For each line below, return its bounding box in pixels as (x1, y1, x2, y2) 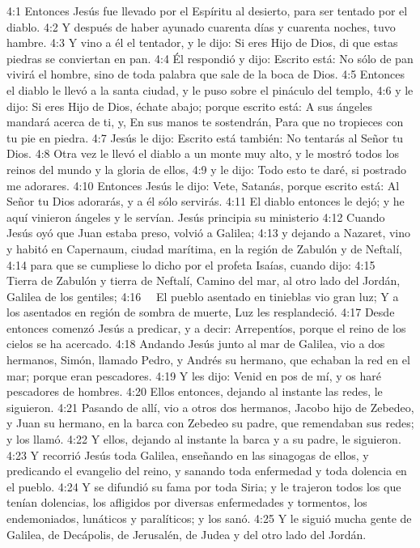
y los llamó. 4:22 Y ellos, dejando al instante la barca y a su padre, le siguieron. (6, 431, 401, 448)
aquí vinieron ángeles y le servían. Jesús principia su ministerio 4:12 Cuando (6, 208, 385, 225)
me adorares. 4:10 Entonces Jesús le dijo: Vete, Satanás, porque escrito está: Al (6, 176, 400, 193)
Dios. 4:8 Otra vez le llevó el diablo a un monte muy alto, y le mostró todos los (6, 145, 400, 162)
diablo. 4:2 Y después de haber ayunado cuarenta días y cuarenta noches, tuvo (6, 18, 396, 35)
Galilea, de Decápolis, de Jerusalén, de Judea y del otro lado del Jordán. (6, 525, 367, 542)
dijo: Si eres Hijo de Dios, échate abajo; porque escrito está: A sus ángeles (6, 97, 372, 114)
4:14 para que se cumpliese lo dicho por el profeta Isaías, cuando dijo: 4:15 (6, 256, 375, 273)
